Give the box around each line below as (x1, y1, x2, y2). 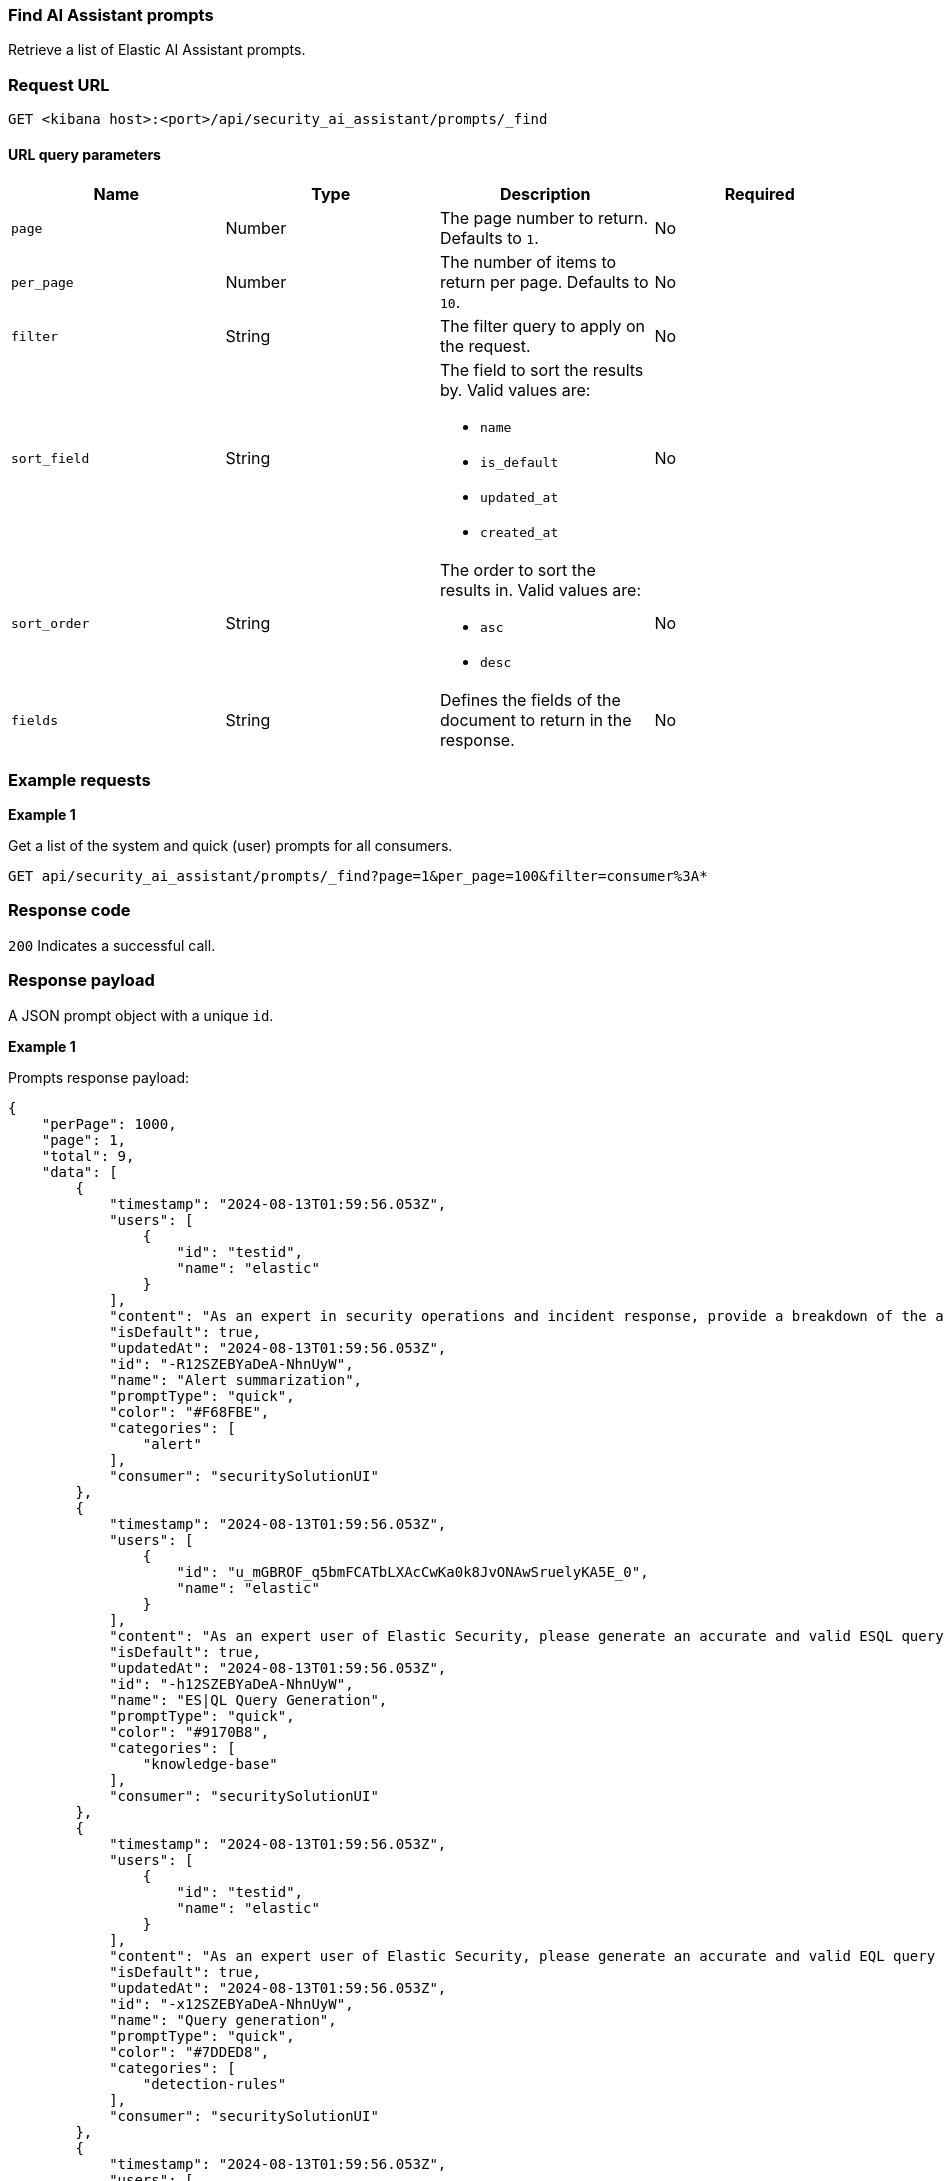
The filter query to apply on (440, 316, 646, 337)
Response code (8, 900, 131, 921)
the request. (440, 336, 531, 357)
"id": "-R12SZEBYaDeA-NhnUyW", (109, 1355, 354, 1372)
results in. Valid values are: (440, 580, 642, 601)
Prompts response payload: (8, 1068, 189, 1086)
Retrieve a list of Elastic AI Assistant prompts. (8, 41, 306, 59)
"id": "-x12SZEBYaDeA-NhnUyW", (109, 1995, 354, 2012)
